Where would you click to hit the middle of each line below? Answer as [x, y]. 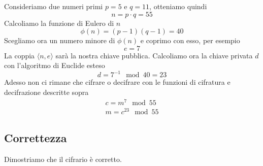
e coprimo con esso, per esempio [190, 40]
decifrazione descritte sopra [46, 92]
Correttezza [36, 138]
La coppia [20, 55]
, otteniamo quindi [178, 6]
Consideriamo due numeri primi [54, 6]
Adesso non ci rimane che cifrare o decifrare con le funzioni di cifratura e [117, 82]
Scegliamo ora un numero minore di [60, 40]
